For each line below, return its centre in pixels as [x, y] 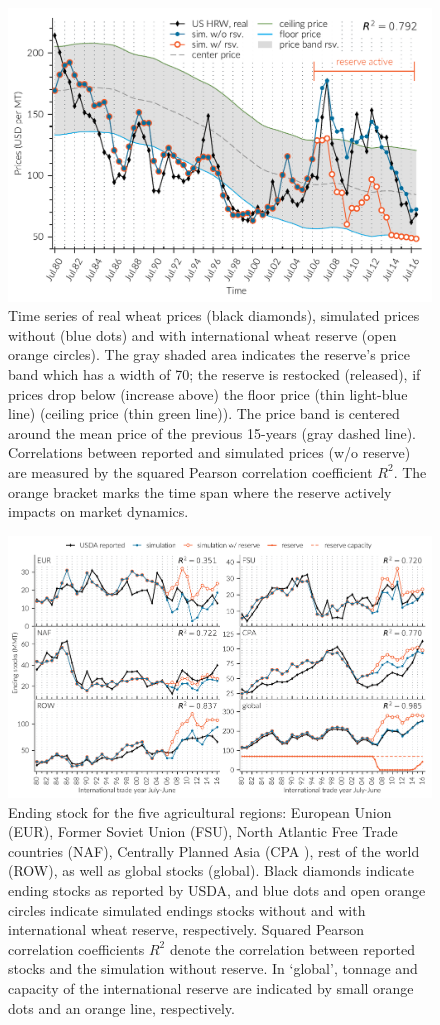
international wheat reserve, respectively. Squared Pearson [186, 929]
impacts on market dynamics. [98, 511]
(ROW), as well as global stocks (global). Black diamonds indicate [211, 870]
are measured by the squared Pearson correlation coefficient [190, 471]
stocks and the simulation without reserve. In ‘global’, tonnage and [213, 968]
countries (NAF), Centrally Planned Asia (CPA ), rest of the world [214, 850]
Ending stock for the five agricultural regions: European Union [200, 811]
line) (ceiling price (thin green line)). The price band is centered [204, 413]
